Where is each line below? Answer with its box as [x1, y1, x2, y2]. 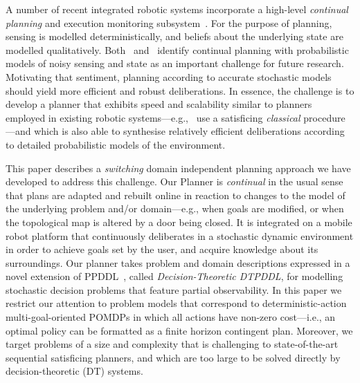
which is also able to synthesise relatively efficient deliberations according [34, 124, 345, 138]
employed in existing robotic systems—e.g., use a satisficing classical [6, 110, 300, 124]
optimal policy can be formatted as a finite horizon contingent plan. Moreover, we [6, 323, 353, 337]
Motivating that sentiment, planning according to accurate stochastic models [6, 69, 332, 84]
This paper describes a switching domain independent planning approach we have [6, 160, 351, 175]
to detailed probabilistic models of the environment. [6, 137, 226, 151]
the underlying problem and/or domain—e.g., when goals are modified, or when [6, 201, 344, 216]
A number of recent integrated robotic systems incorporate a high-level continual [6, 2, 348, 16]
